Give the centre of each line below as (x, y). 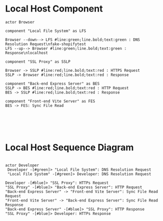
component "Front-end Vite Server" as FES (50, 101)
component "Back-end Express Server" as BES (52, 83)
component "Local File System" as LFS (46, 31)
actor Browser (20, 22)
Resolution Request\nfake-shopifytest (46, 44)
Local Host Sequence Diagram (69, 147)
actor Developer (22, 165)
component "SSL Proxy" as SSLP (38, 62)
